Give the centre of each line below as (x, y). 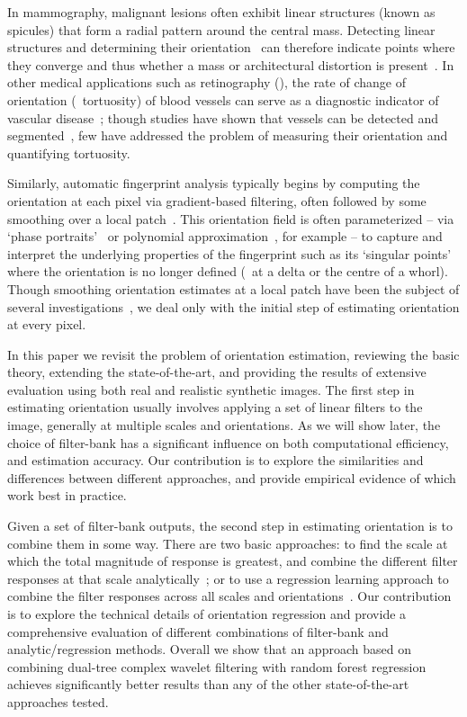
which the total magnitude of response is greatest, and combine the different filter (233, 561)
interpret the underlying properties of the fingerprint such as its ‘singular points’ (229, 253)
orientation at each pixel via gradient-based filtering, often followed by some (217, 200)
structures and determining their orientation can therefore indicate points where (231, 47)
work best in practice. (67, 495)
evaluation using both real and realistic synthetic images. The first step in (211, 389)
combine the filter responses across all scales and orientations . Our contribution (229, 596)
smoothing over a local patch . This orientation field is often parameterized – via (231, 218)
